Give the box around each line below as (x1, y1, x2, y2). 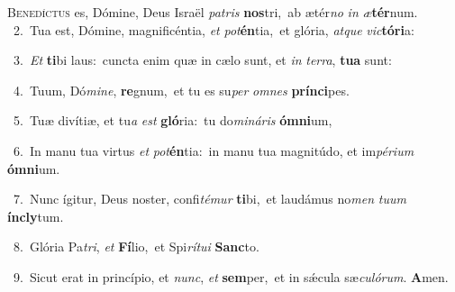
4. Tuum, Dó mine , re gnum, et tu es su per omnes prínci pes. (13, 80, 350, 99)
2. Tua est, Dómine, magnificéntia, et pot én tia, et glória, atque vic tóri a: (13, 20, 414, 39)
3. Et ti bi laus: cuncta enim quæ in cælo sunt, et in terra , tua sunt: (13, 50, 392, 69)
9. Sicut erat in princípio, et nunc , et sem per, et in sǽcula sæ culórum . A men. (13, 267, 449, 286)
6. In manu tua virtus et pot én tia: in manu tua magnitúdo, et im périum (13, 141, 414, 160)
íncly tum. (7, 206, 64, 225)
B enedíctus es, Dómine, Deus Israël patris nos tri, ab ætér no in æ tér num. (7, 3, 418, 21)
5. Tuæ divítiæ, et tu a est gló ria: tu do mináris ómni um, (13, 111, 332, 130)
